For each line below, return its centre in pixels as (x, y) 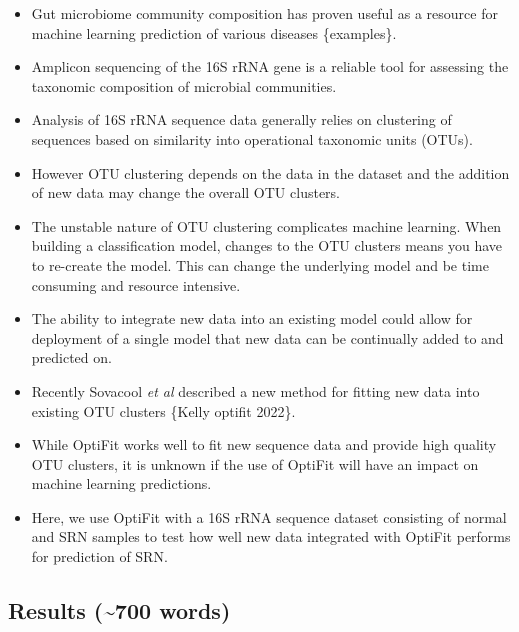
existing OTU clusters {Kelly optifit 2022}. (163, 410)
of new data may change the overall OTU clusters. (185, 192)
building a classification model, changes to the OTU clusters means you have (267, 245)
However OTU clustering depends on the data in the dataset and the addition (270, 172)
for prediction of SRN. (99, 556)
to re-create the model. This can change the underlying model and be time (260, 264)
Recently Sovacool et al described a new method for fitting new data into (255, 390)
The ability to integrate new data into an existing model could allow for (252, 318)
